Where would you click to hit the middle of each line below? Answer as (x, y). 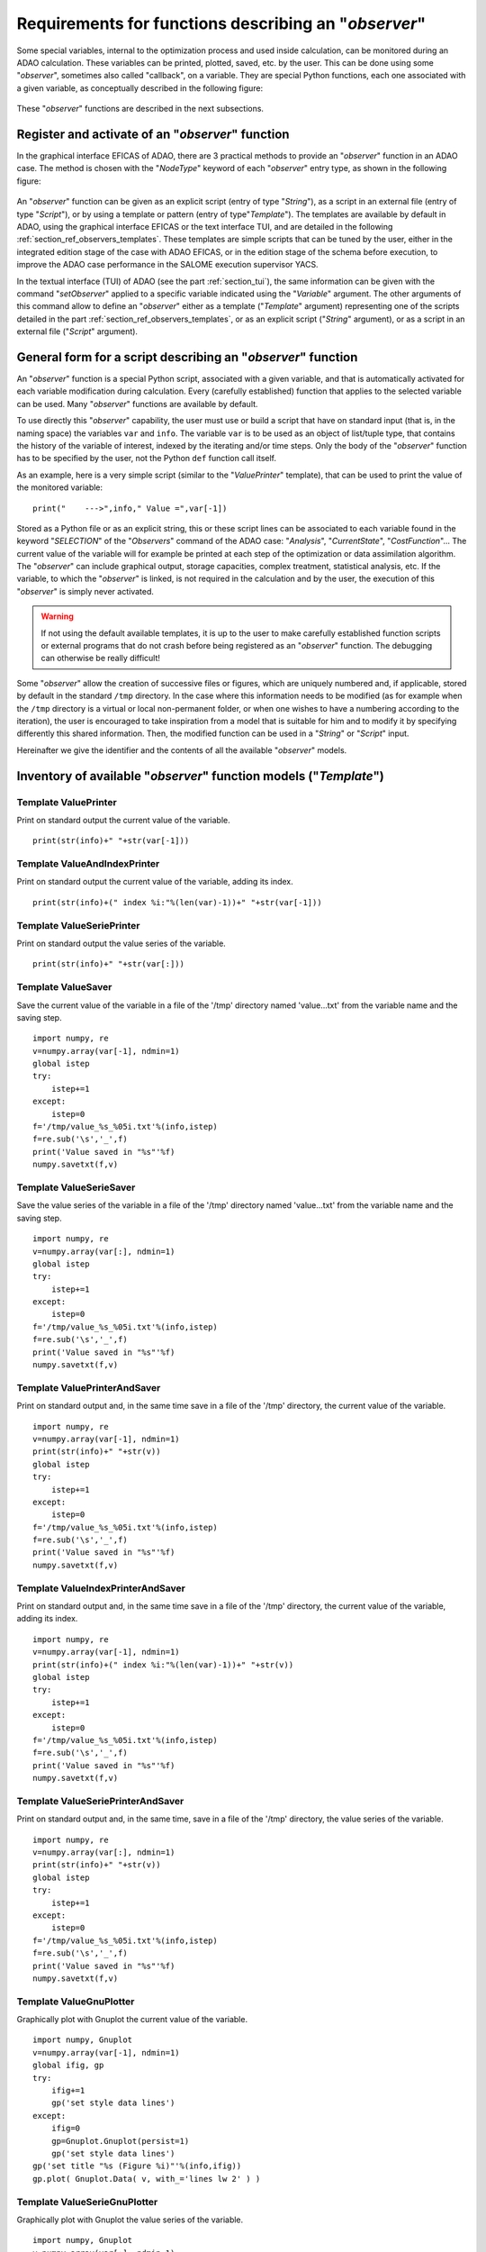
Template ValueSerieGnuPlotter (87, 2202)
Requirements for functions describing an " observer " (221, 23)
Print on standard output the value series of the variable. (121, 943)
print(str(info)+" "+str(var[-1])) (111, 841)
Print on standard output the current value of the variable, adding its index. (155, 882)
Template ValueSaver (64, 987)
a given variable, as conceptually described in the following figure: (140, 88)
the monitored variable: (60, 487)
